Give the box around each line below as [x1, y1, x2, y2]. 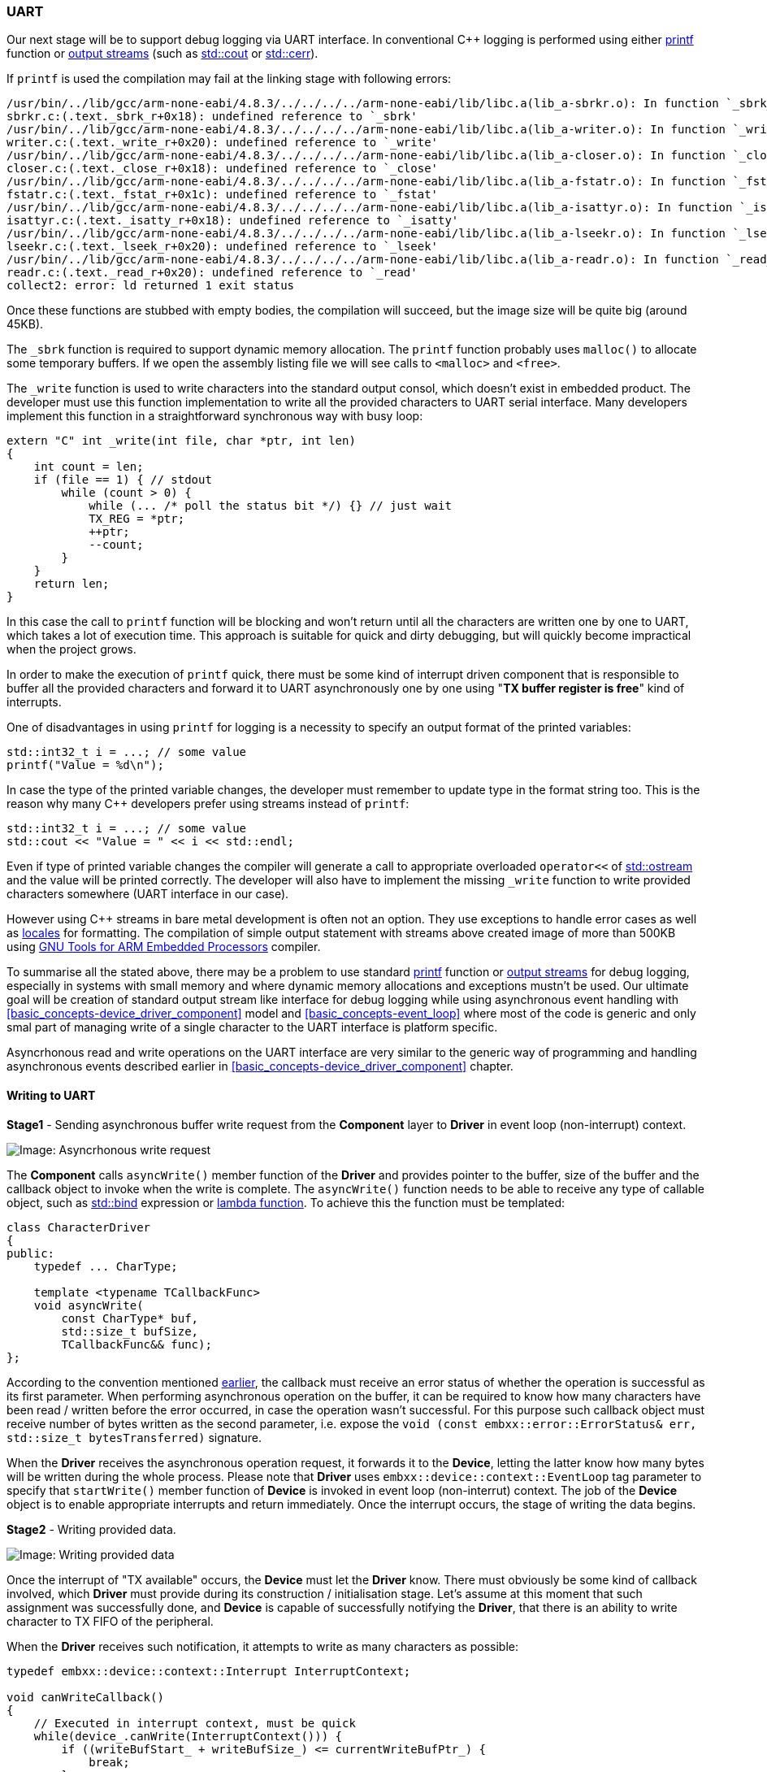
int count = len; [33, 460, 144, 474]
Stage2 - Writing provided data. [6, 1522, 176, 1536]
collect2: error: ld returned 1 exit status [6, 279, 295, 293]
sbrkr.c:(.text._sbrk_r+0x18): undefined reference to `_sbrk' [6, 110, 418, 124]
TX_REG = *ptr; [89, 512, 185, 526]
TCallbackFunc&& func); [61, 1337, 212, 1351]
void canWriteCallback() [6, 1690, 164, 1704]
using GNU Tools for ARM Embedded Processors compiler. [6, 940, 321, 954]
